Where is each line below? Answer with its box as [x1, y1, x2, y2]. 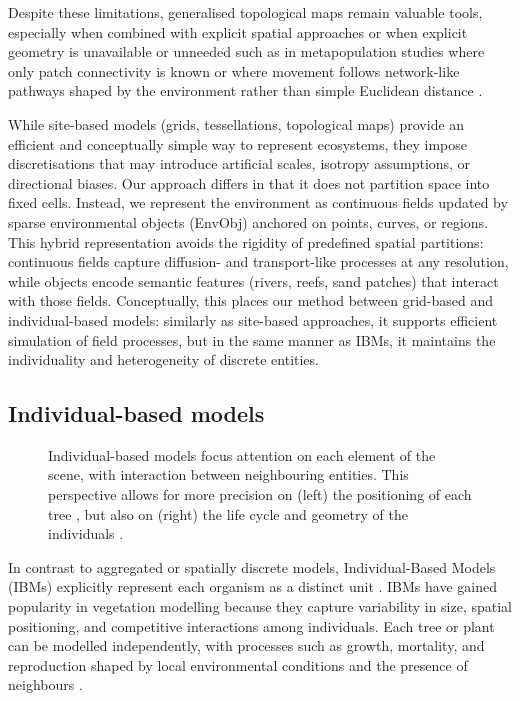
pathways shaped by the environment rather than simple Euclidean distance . [8, 80, 483, 101]
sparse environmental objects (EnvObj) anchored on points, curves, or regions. [8, 211, 489, 232]
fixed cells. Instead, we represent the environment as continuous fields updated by [8, 192, 508, 213]
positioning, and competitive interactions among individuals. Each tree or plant [8, 615, 495, 636]
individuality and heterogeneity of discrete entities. [8, 349, 319, 370]
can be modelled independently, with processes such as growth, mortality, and [8, 635, 485, 656]
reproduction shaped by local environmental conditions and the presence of [8, 654, 468, 675]
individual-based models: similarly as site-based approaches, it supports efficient [8, 309, 498, 330]
